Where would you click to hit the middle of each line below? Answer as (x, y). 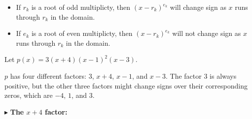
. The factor (184, 75)
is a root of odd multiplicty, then (81, 7)
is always (223, 75)
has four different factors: (48, 75)
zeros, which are (29, 95)
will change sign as (198, 7)
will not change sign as (207, 33)
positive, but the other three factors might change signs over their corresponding (126, 85)
